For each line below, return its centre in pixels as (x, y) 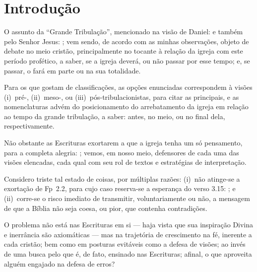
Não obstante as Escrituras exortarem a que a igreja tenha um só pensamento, (123, 143)
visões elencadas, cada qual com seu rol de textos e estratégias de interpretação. (125, 162)
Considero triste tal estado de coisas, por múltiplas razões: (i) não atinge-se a (122, 178)
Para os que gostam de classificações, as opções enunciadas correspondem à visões (128, 87)
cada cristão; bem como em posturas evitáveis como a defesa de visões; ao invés (125, 244)
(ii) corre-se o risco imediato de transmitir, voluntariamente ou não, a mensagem (127, 198)
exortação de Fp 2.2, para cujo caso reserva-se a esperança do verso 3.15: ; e (120, 188)
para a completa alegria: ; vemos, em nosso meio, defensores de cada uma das (122, 152)
